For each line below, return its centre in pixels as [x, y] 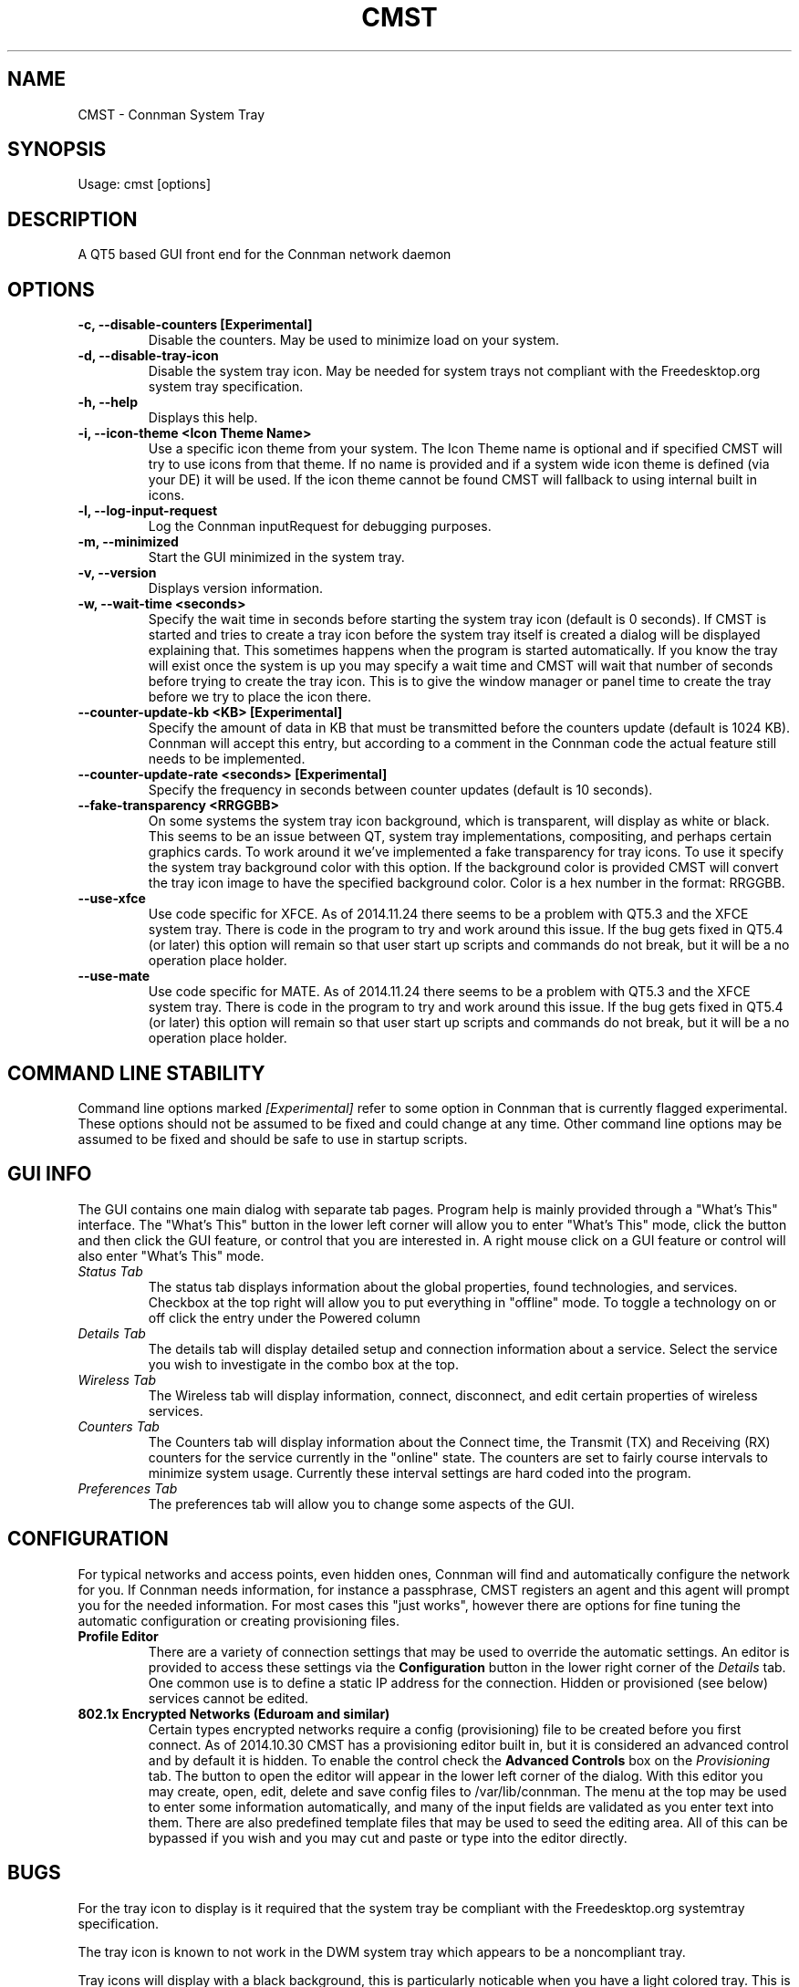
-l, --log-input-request [148, 511]
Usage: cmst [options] [144, 184]
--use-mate [114, 976]
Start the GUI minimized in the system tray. [276, 557]
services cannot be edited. [228, 1698]
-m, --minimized [128, 542]
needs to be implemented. [227, 759]
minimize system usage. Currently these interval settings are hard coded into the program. [420, 1472]
